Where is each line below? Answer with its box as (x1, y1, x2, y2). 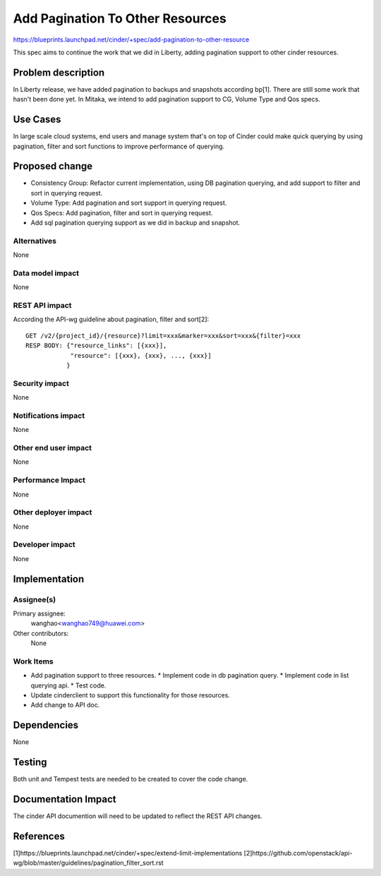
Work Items (13, 656, 54, 666)
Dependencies (13, 719, 79, 731)
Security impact (13, 378, 70, 388)
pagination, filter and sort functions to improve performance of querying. (13, 142, 225, 150)
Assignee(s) (13, 594, 56, 604)
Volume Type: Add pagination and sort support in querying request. (30, 198, 227, 208)
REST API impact (13, 301, 72, 311)
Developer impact (13, 540, 75, 550)
